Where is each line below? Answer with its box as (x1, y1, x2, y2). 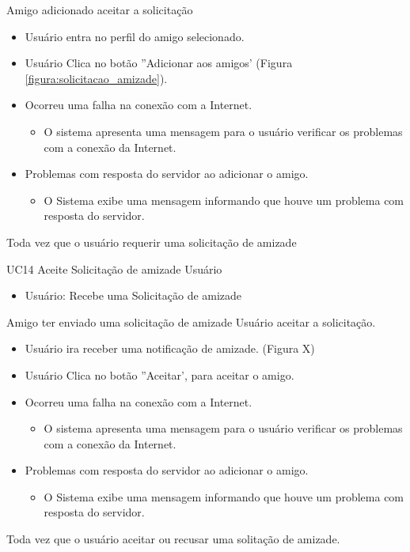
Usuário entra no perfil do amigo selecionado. (25, 28, 245, 44)
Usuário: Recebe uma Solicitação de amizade (25, 287, 242, 304)
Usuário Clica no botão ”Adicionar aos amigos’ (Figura (25, 55, 293, 71)
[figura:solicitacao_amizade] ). (25, 70, 168, 86)
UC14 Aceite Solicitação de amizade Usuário (6, 260, 222, 277)
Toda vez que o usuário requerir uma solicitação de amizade (6, 233, 297, 250)
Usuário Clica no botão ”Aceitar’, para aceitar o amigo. (25, 366, 294, 383)
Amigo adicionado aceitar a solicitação (6, 2, 193, 17)
